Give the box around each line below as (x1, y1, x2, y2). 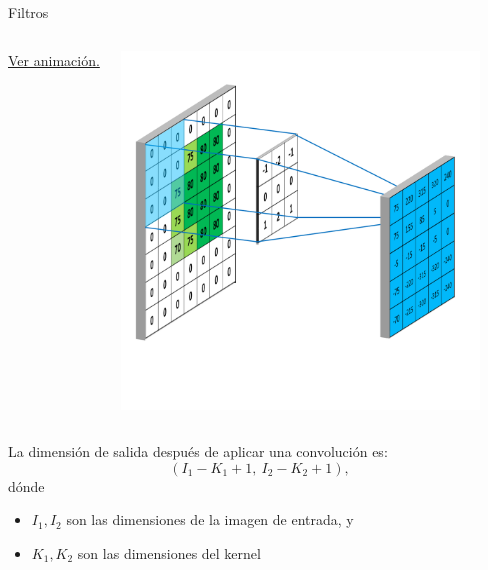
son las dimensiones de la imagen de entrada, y (66, 509, 354, 530)
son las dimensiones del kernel (77, 543, 261, 564)
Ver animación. (8, 49, 100, 70)
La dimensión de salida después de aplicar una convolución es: (8, 441, 388, 462)
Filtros (8, 2, 49, 22)
